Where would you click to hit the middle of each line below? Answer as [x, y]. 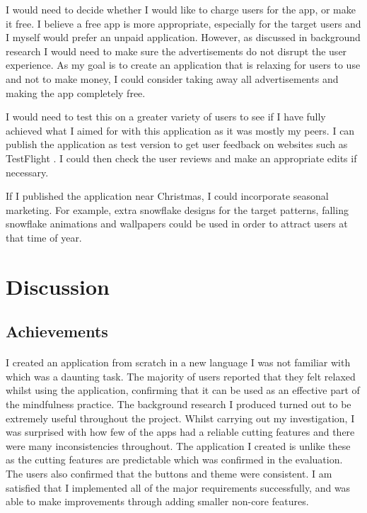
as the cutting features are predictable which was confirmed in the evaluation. [174, 460]
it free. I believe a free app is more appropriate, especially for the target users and [183, 23]
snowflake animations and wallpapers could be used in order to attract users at [177, 224]
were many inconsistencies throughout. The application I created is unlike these [178, 445]
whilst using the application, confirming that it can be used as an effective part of [183, 390]
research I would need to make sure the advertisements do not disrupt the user [176, 51]
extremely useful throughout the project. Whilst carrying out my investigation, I [180, 418]
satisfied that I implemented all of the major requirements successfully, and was [178, 487]
